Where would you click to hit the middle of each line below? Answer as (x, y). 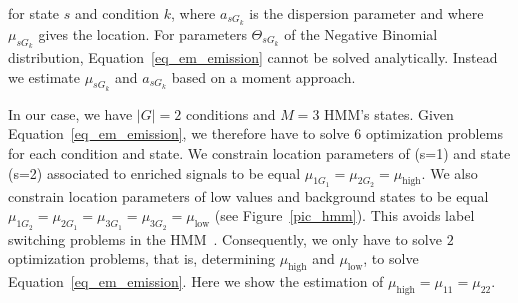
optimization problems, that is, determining (142, 258)
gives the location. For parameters (142, 33)
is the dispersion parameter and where (366, 13)
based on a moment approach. (263, 76)
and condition (117, 13)
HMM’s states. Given (389, 113)
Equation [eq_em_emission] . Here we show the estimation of (196, 281)
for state (34, 13)
